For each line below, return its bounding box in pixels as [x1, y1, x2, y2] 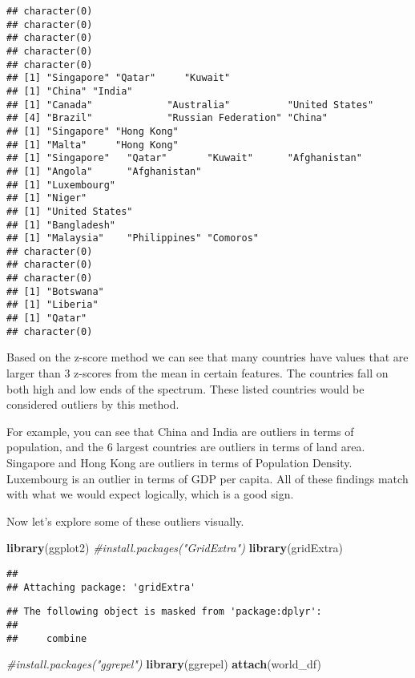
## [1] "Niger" [6, 192, 87, 204]
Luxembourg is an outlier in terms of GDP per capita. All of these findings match [6, 470, 409, 486]
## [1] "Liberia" [6, 299, 99, 311]
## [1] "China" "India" [6, 85, 133, 97]
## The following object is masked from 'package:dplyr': [6, 606, 322, 618]
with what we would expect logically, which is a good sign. [6, 486, 294, 502]
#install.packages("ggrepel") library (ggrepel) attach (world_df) [6, 656, 321, 672]
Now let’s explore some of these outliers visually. [6, 512, 244, 529]
